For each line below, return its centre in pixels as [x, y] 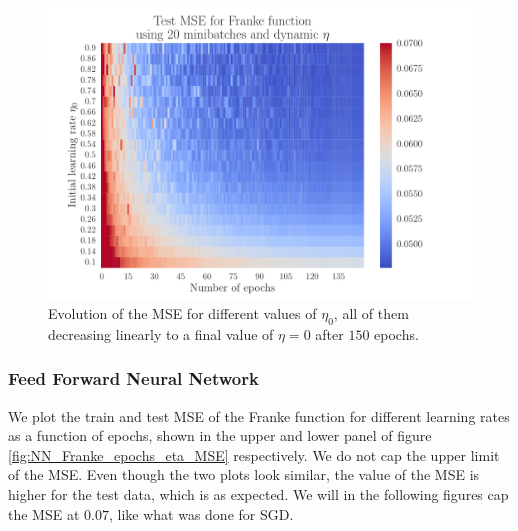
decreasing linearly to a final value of [161, 333]
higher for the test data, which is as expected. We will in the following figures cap [258, 494]
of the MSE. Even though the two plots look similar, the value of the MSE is [244, 474]
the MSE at [44, 513]
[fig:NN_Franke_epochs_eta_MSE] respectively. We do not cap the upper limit [254, 454]
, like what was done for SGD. [201, 513]
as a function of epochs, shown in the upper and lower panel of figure [220, 435]
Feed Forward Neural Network [133, 378]
